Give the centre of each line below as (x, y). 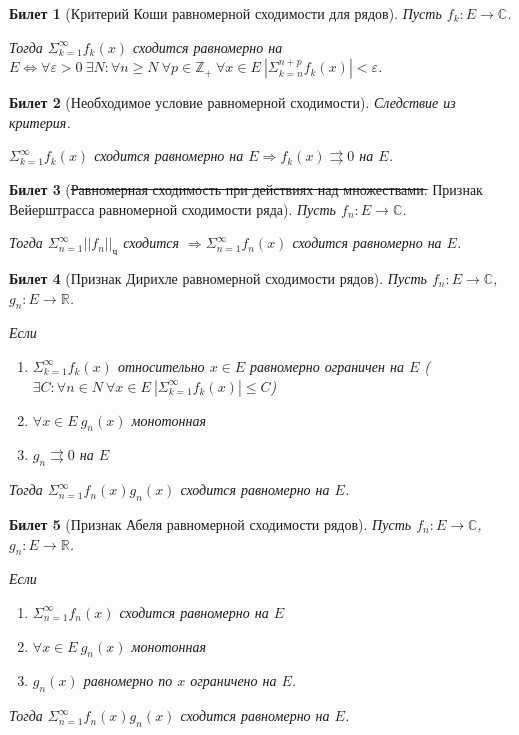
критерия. (40, 121)
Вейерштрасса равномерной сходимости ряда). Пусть (172, 208)
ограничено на (233, 680)
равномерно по (128, 680)
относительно (161, 365)
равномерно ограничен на (327, 365)
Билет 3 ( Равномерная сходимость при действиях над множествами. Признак (246, 188)
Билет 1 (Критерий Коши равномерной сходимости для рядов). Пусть (225, 13)
